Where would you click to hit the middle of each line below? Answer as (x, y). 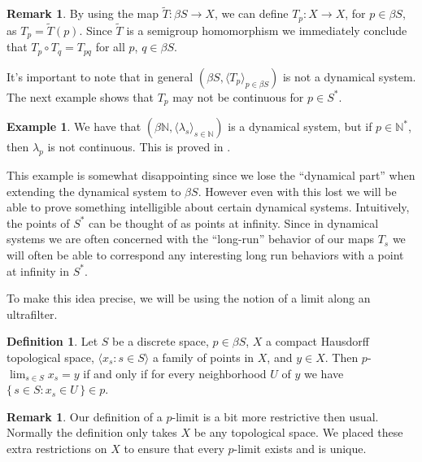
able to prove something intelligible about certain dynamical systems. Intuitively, (208, 207)
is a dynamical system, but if (300, 126)
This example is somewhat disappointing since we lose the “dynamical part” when (211, 175)
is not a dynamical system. (349, 76)
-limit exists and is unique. (300, 448)
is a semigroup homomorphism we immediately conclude (267, 30)
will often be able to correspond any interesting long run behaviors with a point (205, 255)
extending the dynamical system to (94, 191)
